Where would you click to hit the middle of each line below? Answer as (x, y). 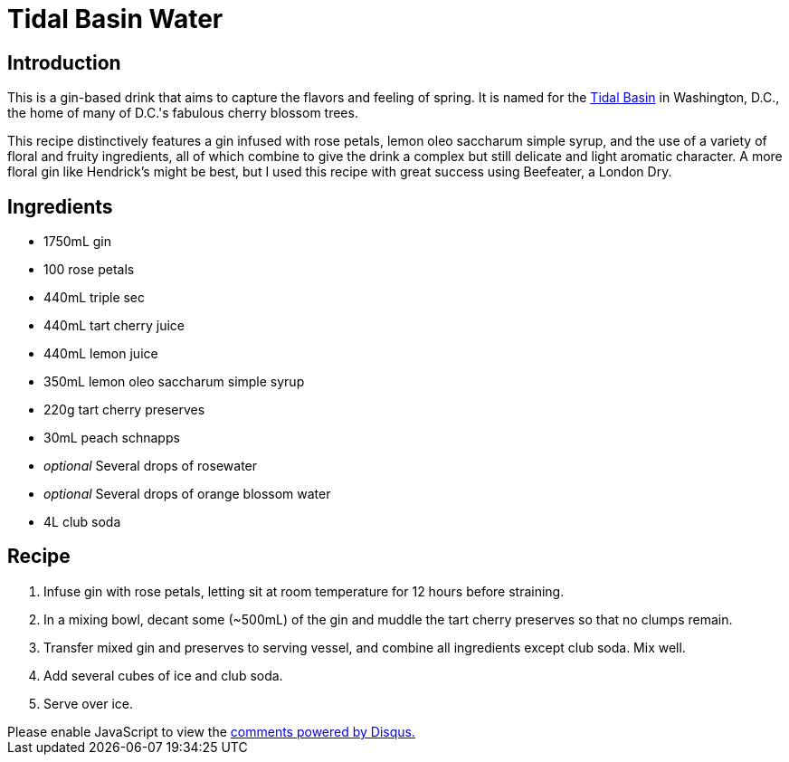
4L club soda (82, 522)
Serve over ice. (88, 703)
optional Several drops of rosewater (151, 466)
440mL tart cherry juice (114, 326)
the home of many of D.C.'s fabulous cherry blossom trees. (183, 113)
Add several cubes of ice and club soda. (163, 675)
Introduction (64, 62)
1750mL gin (77, 242)
